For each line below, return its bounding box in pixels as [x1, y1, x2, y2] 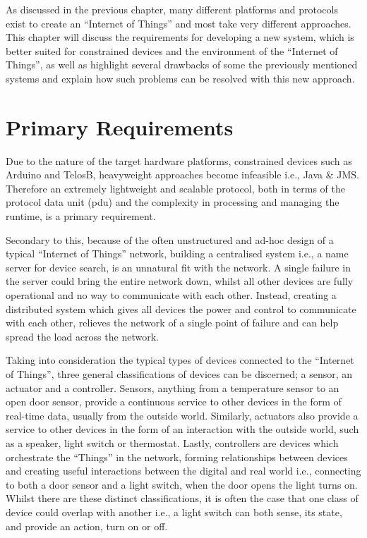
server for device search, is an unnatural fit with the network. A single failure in [6, 259, 351, 274]
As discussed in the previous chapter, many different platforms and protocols [6, 2, 338, 16]
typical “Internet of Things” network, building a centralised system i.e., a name [6, 246, 349, 261]
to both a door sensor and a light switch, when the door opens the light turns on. [6, 477, 358, 491]
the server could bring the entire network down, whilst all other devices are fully [6, 274, 354, 288]
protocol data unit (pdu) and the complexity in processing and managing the [6, 195, 339, 209]
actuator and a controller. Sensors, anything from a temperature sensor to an [6, 380, 339, 395]
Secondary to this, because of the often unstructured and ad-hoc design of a [6, 232, 334, 247]
